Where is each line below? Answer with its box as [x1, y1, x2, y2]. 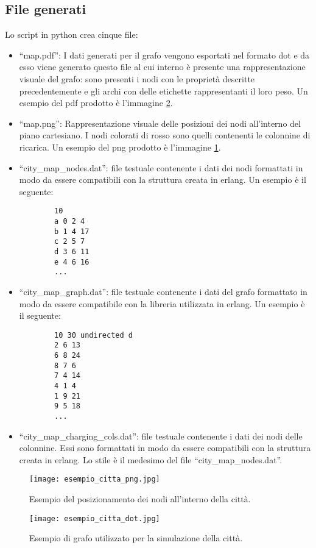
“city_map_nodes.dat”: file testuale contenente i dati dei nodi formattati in [19, 161, 303, 174]
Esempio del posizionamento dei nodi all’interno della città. [29, 493, 251, 505]
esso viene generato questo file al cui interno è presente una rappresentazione [19, 60, 306, 73]
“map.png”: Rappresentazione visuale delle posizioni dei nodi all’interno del [19, 116, 301, 129]
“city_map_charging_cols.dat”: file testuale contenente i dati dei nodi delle [19, 429, 303, 442]
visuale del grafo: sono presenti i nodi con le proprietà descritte [19, 72, 255, 85]
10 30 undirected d [54, 330, 133, 340]
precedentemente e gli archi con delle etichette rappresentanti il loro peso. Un [19, 84, 308, 97]
